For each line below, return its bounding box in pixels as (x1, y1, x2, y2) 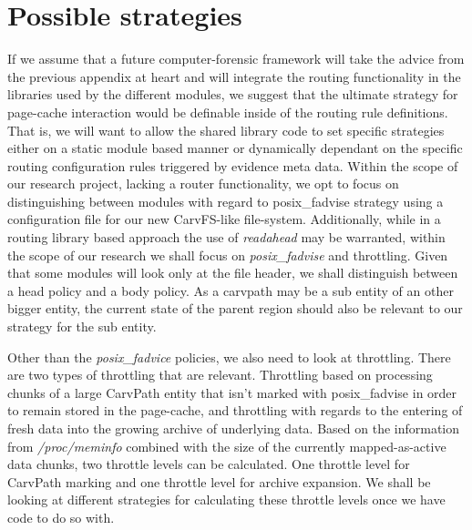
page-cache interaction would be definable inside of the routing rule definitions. (7, 102, 448, 121)
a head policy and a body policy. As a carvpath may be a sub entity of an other (7, 280, 454, 300)
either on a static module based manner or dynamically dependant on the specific (7, 138, 463, 158)
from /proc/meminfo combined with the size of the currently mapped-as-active (7, 436, 446, 455)
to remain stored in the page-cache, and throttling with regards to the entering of (7, 401, 463, 420)
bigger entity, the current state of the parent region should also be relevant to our (7, 299, 463, 318)
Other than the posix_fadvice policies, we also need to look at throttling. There (7, 347, 451, 366)
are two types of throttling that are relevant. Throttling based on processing (7, 365, 433, 384)
